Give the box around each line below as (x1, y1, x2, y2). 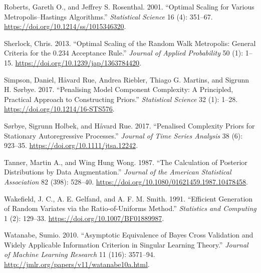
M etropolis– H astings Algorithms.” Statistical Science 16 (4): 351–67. (4, 11, 213, 21)
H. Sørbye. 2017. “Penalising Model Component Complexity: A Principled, (4, 84, 233, 94)
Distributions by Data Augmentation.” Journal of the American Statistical (4, 166, 231, 177)
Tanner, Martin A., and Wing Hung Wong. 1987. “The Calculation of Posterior (4, 156, 247, 167)
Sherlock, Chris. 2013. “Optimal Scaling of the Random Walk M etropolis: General (4, 37, 256, 48)
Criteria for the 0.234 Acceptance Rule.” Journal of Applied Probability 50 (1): (4, 47, 243, 58)
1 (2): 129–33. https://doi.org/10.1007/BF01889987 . (4, 212, 164, 223)
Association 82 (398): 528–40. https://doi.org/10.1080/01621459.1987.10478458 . (4, 176, 248, 186)
